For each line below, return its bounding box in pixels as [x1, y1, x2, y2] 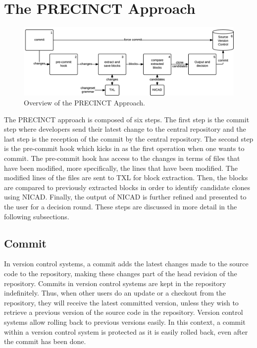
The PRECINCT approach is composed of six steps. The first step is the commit [4, 114, 250, 124]
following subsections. [4, 211, 69, 221]
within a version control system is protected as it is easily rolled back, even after [4, 326, 248, 337]
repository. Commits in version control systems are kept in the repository [4, 278, 226, 288]
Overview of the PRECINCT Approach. [24, 98, 145, 108]
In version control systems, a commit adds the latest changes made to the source [4, 258, 249, 269]
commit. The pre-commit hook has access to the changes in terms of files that [4, 152, 240, 163]
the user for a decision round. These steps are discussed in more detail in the [4, 201, 237, 211]
